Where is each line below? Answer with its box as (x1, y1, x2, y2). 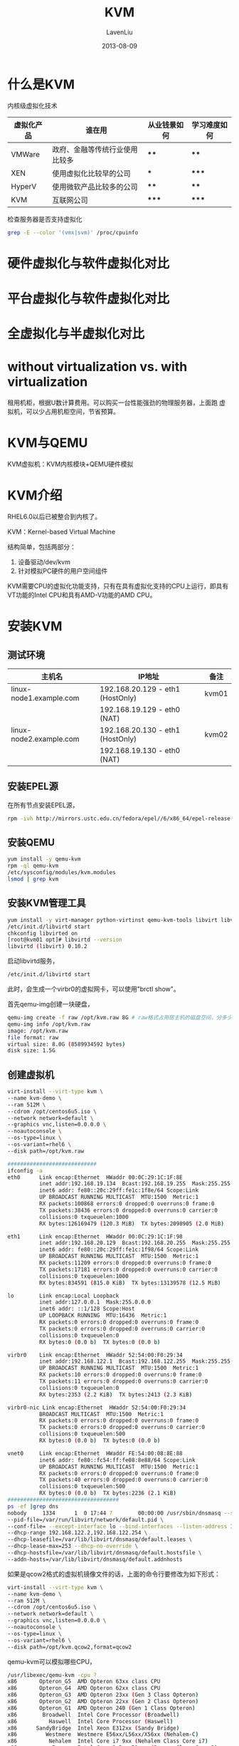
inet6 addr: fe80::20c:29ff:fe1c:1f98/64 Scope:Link (38, 1246, 199, 1254)
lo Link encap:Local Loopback (7, 1292, 119, 1299)
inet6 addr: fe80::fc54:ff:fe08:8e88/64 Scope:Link (38, 1456, 196, 1464)
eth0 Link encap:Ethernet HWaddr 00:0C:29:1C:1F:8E (7, 1173, 183, 1181)
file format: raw (7, 1034, 59, 1041)
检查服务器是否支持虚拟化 (7, 214, 83, 223)
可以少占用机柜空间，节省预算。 (26, 407, 119, 416)
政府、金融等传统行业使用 (52, 144, 138, 154)
